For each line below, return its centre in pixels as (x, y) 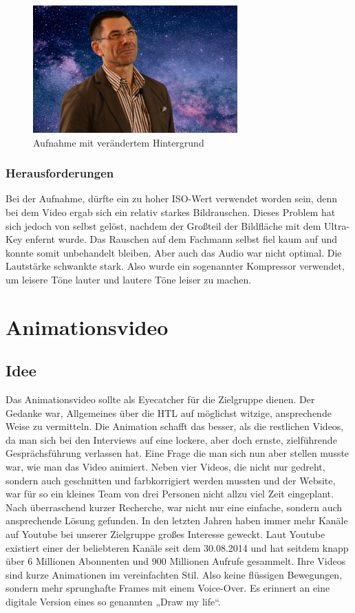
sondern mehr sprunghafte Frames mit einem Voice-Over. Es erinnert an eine (168, 588)
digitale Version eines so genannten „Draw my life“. (113, 601)
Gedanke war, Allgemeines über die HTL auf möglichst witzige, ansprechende (169, 412)
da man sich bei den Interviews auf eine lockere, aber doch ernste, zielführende (171, 439)
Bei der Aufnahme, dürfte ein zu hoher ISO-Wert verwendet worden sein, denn (171, 198)
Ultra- (337, 225)
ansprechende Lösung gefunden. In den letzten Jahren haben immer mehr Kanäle (177, 520)
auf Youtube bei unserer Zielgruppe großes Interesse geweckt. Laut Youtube (165, 534)
